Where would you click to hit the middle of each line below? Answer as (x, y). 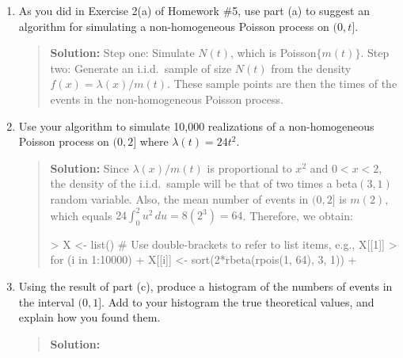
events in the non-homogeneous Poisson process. (167, 99)
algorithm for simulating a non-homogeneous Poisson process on (174, 26)
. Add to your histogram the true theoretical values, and (238, 301)
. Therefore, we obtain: (298, 215)
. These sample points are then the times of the (282, 84)
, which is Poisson (274, 53)
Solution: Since (89, 168)
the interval (46, 301)
